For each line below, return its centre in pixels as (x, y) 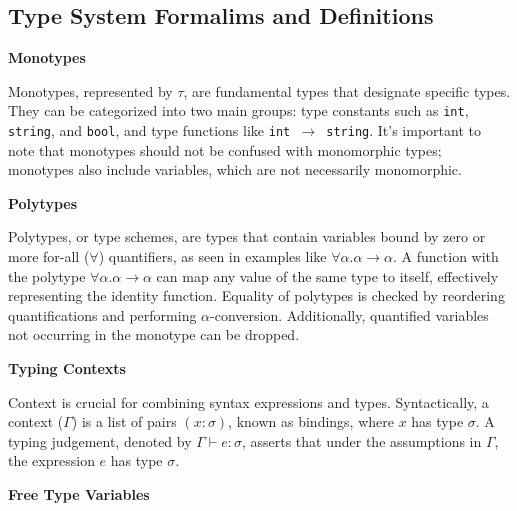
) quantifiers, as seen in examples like (212, 256)
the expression (51, 460)
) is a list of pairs (124, 421)
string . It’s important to (403, 130)
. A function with (446, 256)
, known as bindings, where (311, 421)
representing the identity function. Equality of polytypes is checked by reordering (256, 295)
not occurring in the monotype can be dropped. (154, 334)
